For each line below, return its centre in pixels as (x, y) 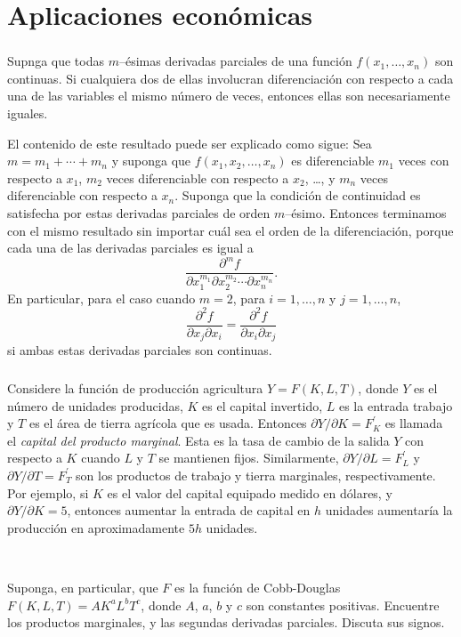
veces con (424, 161)
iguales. (28, 113)
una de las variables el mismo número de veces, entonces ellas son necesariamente (229, 96)
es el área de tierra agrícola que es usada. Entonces (168, 423)
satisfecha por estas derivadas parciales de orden (139, 213)
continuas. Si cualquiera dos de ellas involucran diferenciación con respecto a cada (230, 78)
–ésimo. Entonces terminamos (366, 213)
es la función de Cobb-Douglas (258, 587)
